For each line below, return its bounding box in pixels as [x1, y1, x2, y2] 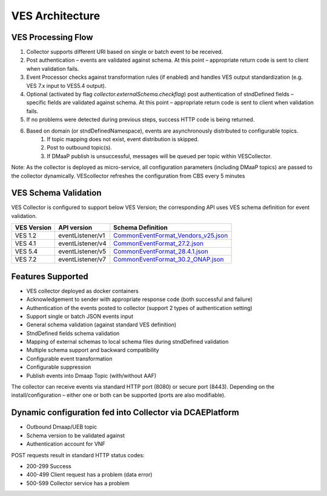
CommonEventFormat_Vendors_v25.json [113, 231, 228, 240]
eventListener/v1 [58, 231, 105, 240]
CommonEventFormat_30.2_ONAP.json [113, 255, 224, 263]
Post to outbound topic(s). [47, 144, 112, 151]
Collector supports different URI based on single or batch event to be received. [26, 48, 223, 56]
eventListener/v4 [58, 239, 107, 248]
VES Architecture [11, 9, 101, 22]
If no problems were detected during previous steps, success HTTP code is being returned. [26, 116, 255, 124]
